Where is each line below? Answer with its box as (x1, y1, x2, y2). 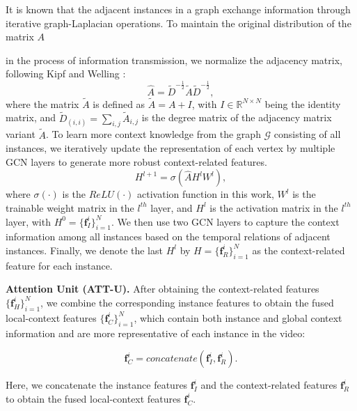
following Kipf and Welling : (6, 66, 126, 81)
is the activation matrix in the (209, 200, 338, 215)
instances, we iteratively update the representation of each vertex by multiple (6, 141, 335, 155)
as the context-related (252, 242, 345, 257)
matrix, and (6, 110, 56, 125)
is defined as (93, 96, 145, 111)
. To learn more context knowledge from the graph (46, 127, 261, 141)
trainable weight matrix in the (6, 200, 134, 215)
